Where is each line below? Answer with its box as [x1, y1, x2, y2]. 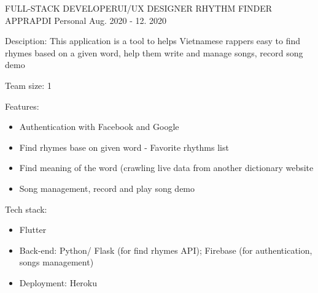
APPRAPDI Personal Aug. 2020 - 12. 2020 [5, 13, 167, 26]
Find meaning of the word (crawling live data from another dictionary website [19, 161, 314, 174]
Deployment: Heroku [19, 276, 98, 289]
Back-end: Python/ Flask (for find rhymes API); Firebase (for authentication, [19, 243, 312, 256]
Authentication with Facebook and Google [19, 120, 179, 133]
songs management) [19, 256, 94, 268]
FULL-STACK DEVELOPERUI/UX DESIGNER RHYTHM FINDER [5, 2, 273, 14]
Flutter [19, 223, 47, 236]
